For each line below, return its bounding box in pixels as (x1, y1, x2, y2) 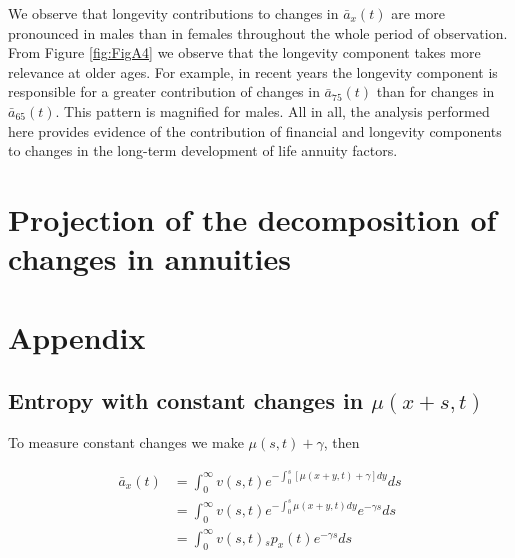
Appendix (8, 316, 146, 357)
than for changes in (376, 81, 495, 102)
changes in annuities (8, 238, 291, 279)
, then (323, 431, 360, 452)
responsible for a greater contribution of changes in (8, 81, 320, 102)
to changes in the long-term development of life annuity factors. (8, 140, 398, 161)
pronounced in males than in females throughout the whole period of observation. (8, 22, 508, 43)
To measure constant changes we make (8, 431, 244, 452)
